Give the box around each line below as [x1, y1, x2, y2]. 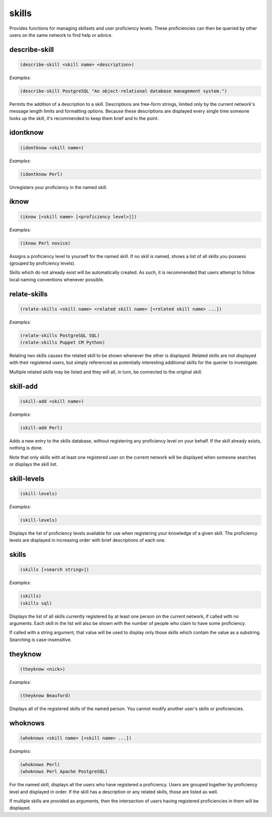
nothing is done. [9, 445, 43, 451]
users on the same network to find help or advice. [9, 32, 113, 38]
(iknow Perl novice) [20, 240, 71, 246]
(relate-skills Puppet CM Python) [20, 340, 105, 345]
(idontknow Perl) [20, 171, 63, 177]
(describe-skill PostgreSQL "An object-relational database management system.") [20, 88, 228, 94]
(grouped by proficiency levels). [9, 260, 76, 266]
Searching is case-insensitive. [9, 637, 72, 643]
